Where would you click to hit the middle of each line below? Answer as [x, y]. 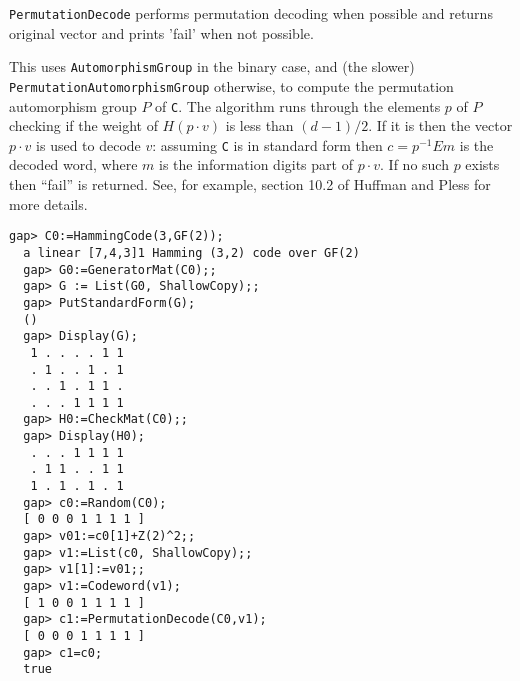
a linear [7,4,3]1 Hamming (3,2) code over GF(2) [191, 252]
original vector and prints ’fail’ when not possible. [161, 32]
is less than [259, 125]
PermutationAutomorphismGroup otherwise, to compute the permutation [231, 85]
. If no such [414, 164]
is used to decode [88, 144]
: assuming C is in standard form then [267, 144]
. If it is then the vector [440, 125]
